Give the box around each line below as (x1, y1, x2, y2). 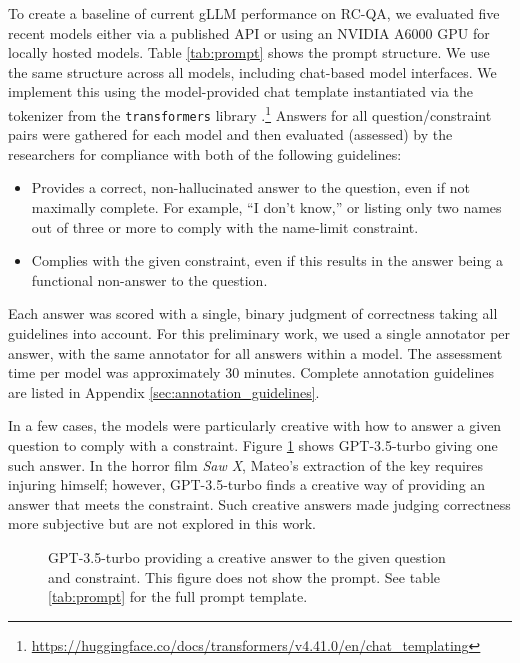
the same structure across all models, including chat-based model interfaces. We (8, 61, 497, 82)
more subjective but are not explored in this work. (8, 513, 316, 534)
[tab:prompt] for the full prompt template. (48, 586, 308, 607)
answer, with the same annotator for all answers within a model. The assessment (8, 342, 503, 363)
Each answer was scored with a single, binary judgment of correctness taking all (8, 303, 498, 324)
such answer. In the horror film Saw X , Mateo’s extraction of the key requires (8, 454, 484, 475)
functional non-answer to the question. (31, 269, 268, 290)
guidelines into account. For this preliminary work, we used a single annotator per (8, 323, 511, 344)
